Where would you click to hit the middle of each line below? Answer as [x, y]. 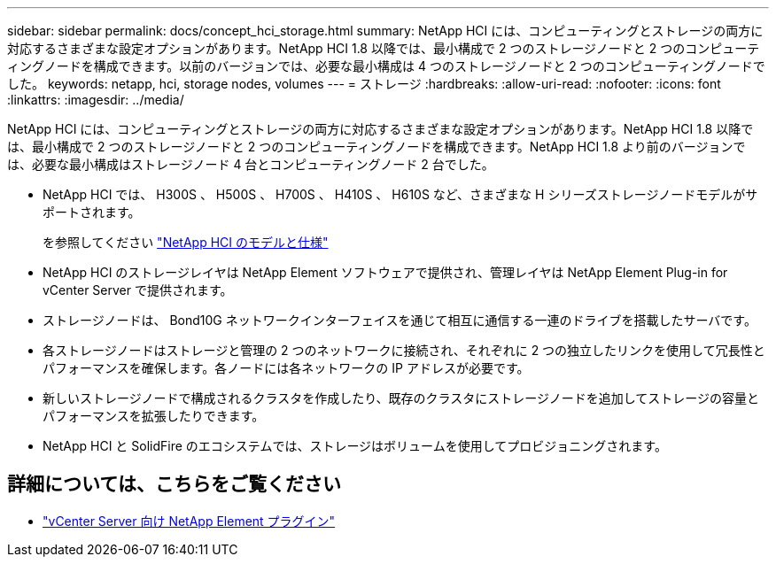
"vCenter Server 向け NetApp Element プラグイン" [189, 521]
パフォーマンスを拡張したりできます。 [154, 416]
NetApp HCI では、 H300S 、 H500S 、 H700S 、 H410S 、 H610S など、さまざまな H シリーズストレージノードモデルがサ [400, 194]
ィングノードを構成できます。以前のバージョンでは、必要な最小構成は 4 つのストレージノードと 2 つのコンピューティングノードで [386, 66]
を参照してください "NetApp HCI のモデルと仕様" [186, 242]
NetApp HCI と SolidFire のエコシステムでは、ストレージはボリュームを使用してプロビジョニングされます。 [355, 446]
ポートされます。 [92, 212]
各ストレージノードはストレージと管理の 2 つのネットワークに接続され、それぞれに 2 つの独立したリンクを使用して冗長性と [404, 350]
